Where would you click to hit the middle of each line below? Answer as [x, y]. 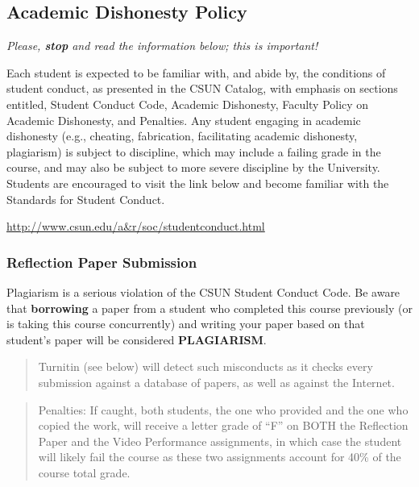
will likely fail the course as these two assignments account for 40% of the [220, 457]
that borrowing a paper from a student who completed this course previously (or [209, 308]
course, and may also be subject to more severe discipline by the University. [193, 167]
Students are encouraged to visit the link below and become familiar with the [198, 183]
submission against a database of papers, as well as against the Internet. [216, 382]
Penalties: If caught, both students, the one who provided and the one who [223, 409]
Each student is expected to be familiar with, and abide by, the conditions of [196, 72]
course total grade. [84, 472]
